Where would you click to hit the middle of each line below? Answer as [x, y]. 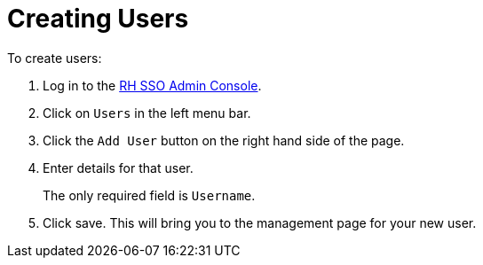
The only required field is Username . [149, 195]
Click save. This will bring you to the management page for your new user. [260, 222]
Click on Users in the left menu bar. [147, 113]
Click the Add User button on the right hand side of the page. [224, 140]
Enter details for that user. [118, 168]
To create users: [55, 58]
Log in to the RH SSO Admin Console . [152, 85]
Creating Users [98, 19]
